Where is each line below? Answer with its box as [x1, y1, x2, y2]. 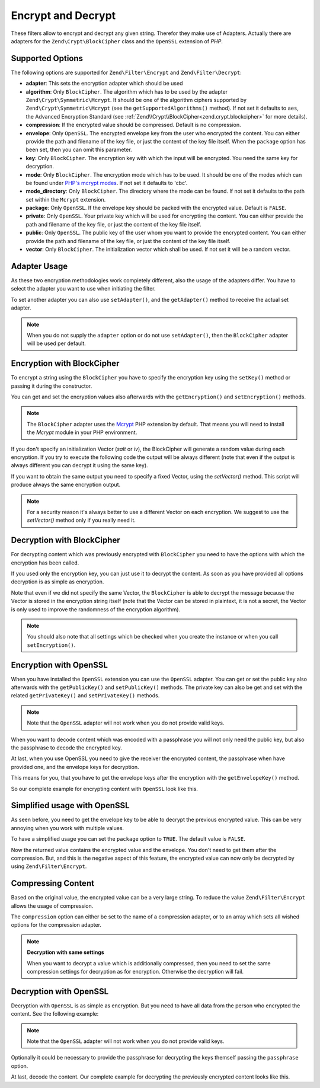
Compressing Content [11, 878, 95, 889]
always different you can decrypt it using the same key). [11, 462, 148, 469]
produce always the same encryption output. [11, 481, 121, 489]
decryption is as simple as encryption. [11, 578, 104, 585]
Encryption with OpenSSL [11, 660, 108, 670]
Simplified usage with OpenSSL [11, 800, 130, 811]
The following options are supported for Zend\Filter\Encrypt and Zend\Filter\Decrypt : [11, 69, 242, 76]
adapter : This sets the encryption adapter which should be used [25, 80, 183, 87]
